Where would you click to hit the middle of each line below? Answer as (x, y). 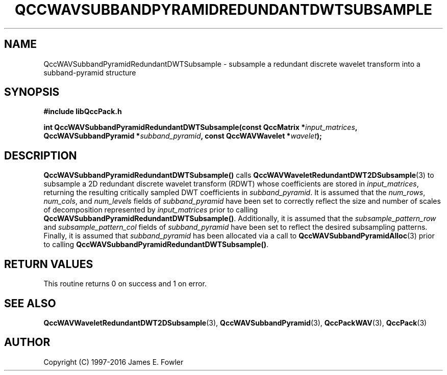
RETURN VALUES (49, 264)
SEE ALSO (30, 303)
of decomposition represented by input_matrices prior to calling (151, 210)
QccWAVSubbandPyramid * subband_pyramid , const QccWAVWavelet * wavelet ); (183, 136)
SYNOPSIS (32, 92)
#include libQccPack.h (83, 112)
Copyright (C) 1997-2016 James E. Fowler (114, 362)
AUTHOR (27, 342)
